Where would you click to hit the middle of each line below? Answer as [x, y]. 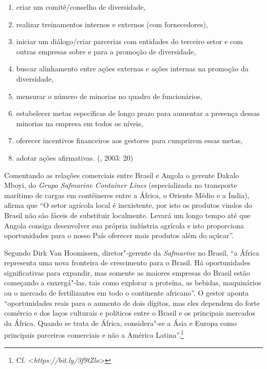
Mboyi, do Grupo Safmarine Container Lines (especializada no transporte [121, 185]
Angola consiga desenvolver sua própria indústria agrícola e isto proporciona [124, 225]
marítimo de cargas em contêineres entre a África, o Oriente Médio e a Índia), [127, 195]
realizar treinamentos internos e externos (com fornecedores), [112, 24]
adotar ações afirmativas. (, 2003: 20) [75, 157]
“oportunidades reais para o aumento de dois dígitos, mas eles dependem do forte [132, 303]
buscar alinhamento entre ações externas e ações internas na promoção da [132, 69]
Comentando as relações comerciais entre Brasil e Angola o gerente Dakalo [122, 175]
